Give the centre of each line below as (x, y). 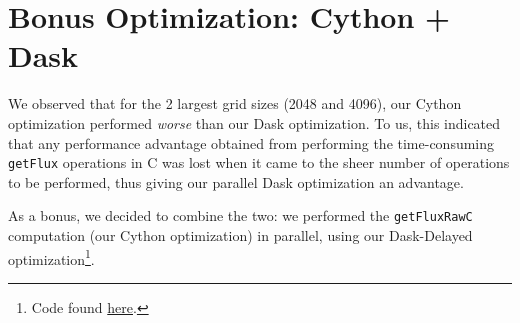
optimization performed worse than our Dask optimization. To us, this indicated (254, 122)
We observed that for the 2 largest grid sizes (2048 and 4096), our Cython (235, 103)
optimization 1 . (51, 257)
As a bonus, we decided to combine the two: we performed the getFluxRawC (240, 215)
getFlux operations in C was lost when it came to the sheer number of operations (259, 162)
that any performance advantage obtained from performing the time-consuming (251, 142)
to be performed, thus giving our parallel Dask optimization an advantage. (236, 181)
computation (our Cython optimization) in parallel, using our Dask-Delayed (240, 235)
